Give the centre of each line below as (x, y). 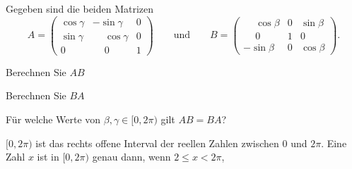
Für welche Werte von (53, 119)
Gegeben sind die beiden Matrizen (80, 8)
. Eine (334, 143)
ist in (48, 157)
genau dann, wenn (131, 157)
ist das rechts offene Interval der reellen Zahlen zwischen (157, 143)
